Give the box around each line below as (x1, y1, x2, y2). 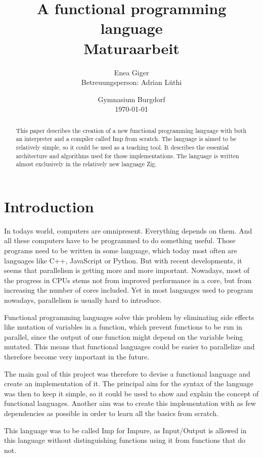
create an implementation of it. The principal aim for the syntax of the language (4, 378, 253, 389)
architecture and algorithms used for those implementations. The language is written (16, 151, 239, 160)
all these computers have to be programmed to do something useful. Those (4, 235, 236, 246)
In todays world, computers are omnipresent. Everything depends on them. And (4, 225, 252, 236)
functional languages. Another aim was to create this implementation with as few (4, 398, 256, 408)
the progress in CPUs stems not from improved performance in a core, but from (4, 275, 252, 285)
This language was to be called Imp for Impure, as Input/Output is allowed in (4, 425, 247, 435)
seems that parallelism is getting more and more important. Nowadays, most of (4, 265, 250, 276)
